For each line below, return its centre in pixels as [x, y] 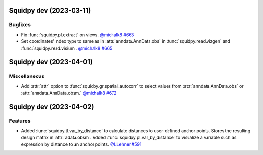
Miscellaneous [27, 77]
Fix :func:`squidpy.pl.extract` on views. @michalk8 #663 [78, 35]
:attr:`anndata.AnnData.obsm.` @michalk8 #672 [69, 93]
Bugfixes [20, 25]
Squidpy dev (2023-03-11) [50, 10]
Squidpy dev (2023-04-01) [51, 62]
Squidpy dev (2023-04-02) [51, 107]
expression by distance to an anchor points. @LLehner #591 [81, 144]
